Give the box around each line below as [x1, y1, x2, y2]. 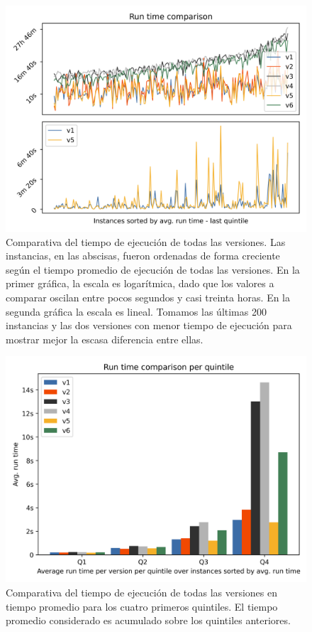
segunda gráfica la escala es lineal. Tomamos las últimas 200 [6, 304, 267, 318]
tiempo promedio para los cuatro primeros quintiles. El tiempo [6, 599, 278, 614]
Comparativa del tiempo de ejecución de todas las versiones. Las [6, 234, 286, 249]
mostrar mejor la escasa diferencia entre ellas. [6, 331, 204, 346]
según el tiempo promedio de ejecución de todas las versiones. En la [6, 262, 300, 277]
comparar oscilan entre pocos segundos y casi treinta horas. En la [6, 289, 291, 304]
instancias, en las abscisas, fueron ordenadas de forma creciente [6, 248, 280, 263]
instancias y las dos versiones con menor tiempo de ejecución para [6, 318, 292, 333]
